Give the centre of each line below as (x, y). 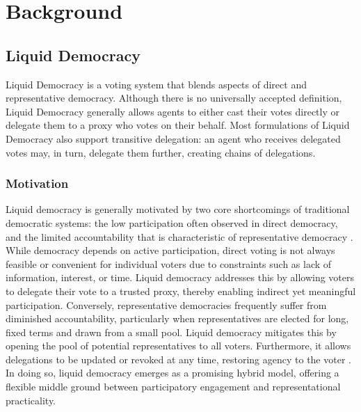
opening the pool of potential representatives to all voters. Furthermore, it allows (178, 346)
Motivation (37, 183)
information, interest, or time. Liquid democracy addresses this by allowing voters (180, 277)
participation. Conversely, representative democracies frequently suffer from (166, 304)
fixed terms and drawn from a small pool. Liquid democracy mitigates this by (171, 332)
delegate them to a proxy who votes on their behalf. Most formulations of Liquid (178, 125)
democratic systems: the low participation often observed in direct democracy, (172, 222)
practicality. (31, 400)
